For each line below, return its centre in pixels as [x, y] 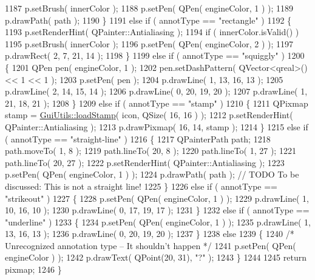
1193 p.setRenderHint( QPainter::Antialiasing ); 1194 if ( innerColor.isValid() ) [152, 32]
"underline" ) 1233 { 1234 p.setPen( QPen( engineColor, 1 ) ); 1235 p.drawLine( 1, [158, 222]
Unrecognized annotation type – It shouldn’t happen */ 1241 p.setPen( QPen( [151, 245]
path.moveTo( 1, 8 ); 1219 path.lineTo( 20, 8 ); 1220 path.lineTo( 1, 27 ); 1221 [151, 151]
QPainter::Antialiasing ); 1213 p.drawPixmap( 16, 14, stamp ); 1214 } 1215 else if [157, 126]
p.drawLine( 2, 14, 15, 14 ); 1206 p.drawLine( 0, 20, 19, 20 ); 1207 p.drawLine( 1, [156, 91]
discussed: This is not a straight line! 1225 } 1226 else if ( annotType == [141, 186]
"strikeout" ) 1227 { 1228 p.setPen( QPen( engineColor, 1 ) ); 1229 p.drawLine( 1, [157, 198]
